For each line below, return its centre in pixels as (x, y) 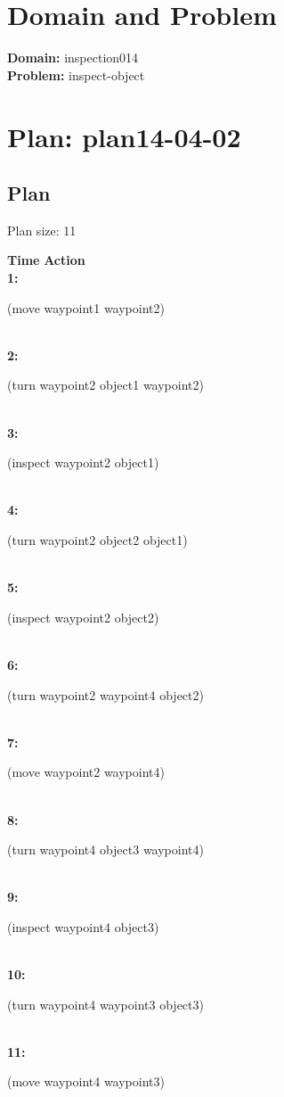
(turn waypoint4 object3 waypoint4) (105, 850)
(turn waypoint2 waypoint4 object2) (105, 694)
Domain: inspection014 (73, 58)
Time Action (46, 260)
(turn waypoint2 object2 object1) (97, 540)
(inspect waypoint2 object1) (83, 462)
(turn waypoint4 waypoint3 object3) (105, 1004)
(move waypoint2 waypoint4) (86, 772)
